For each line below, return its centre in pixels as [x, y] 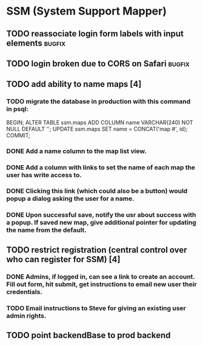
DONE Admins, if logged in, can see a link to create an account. [101, 276]
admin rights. [26, 316]
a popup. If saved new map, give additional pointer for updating [101, 223]
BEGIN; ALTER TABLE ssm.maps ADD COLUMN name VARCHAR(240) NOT [100, 122]
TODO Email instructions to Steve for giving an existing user [96, 308]
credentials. [24, 291]
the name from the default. [46, 230]
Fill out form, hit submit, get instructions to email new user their [101, 284]
